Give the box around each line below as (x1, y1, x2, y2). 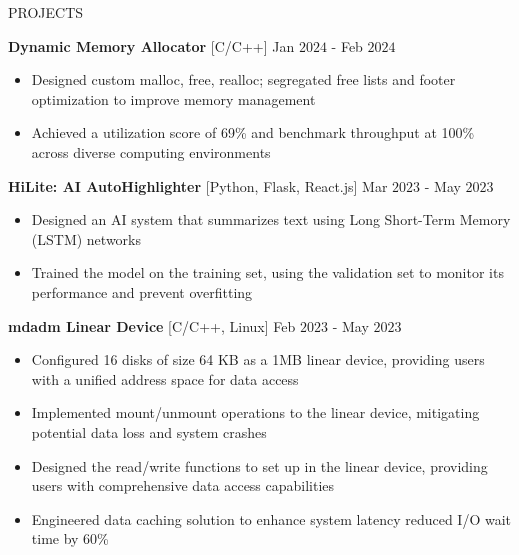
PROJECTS (8, 2, 84, 22)
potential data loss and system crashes (31, 421, 267, 442)
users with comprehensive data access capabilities (31, 475, 335, 496)
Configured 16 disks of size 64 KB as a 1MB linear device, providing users (31, 349, 485, 370)
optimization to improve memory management (31, 88, 316, 109)
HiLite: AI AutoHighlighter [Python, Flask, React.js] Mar (8, 175, 388, 196)
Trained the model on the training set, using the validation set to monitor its (31, 262, 504, 283)
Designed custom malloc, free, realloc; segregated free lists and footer (31, 69, 456, 90)
